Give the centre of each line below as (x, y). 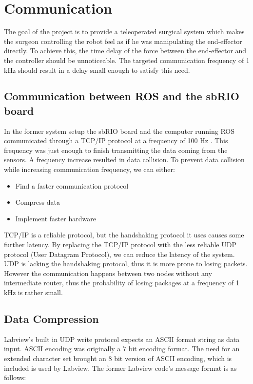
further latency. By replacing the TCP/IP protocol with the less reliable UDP (120, 245)
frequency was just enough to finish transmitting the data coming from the (116, 150)
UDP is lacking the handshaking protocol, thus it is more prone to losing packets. (126, 264)
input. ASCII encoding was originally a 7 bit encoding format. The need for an (122, 349)
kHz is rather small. (33, 292)
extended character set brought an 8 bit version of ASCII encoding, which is (118, 358)
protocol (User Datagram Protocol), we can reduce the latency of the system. (119, 254)
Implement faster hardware (56, 218)
